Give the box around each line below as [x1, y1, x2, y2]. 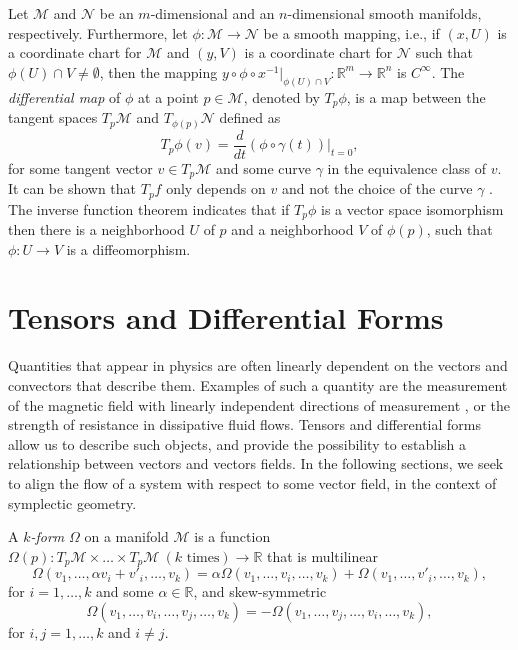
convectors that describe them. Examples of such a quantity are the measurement [8, 374, 508, 395]
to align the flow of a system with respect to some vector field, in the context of [8, 472, 497, 493]
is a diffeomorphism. [66, 238, 191, 259]
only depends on [166, 178, 266, 199]
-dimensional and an [150, 3, 275, 23]
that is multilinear [267, 545, 378, 566]
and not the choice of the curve [281, 178, 473, 199]
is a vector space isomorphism [321, 198, 504, 219]
